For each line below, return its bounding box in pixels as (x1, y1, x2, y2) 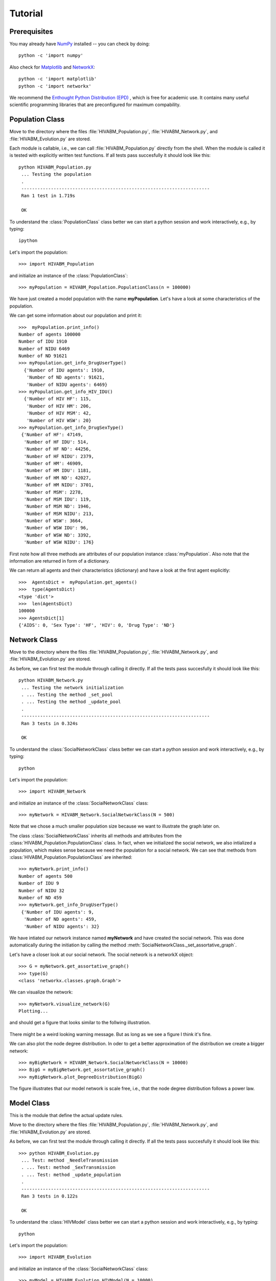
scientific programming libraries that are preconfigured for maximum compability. (9, 101, 181, 108)
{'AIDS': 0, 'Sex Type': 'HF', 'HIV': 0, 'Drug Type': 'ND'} (18, 623, 175, 628)
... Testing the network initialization (21, 685, 124, 690)
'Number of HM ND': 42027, (24, 474, 91, 481)
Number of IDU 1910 (18, 339, 67, 344)
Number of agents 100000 (18, 331, 81, 337)
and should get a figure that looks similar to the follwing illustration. (9, 1020, 151, 1026)
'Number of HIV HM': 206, (26, 403, 91, 409)
